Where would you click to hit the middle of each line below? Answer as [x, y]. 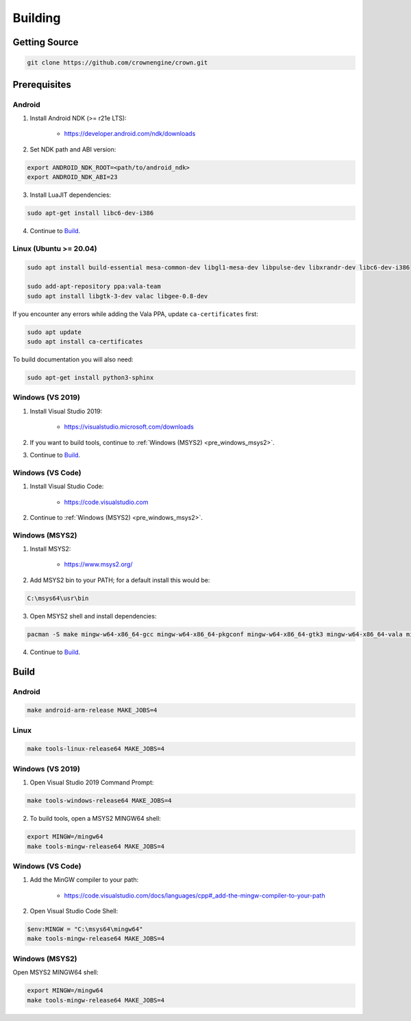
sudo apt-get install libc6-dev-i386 [90, 213]
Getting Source [46, 42]
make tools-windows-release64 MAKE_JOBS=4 [99, 801]
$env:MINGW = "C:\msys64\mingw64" [85, 929]
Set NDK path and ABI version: [73, 149]
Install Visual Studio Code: [67, 486]
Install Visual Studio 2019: [66, 411]
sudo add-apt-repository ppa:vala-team [94, 287]
